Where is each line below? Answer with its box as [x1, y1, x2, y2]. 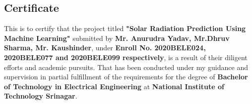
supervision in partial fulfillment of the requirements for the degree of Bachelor [4, 71, 248, 82]
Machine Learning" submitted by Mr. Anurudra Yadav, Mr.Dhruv [4, 33, 230, 43]
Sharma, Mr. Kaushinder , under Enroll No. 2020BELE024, [4, 42, 206, 53]
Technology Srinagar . [4, 91, 77, 101]
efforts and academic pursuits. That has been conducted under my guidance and [4, 62, 248, 72]
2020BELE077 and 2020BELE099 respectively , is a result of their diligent [4, 52, 248, 62]
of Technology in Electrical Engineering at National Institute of [4, 81, 224, 91]
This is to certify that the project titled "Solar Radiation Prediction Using [4, 23, 246, 34]
